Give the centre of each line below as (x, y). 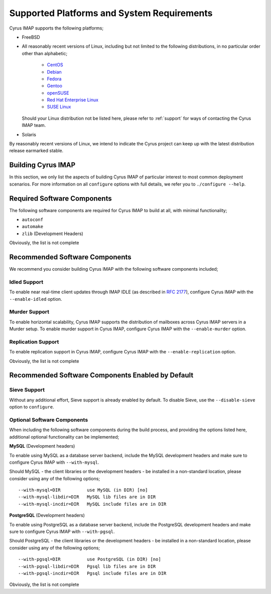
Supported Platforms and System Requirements (111, 13)
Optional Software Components (49, 420)
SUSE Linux (59, 107)
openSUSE (58, 93)
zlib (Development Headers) (53, 234)
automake (33, 227)
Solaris (29, 134)
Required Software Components (61, 198)
